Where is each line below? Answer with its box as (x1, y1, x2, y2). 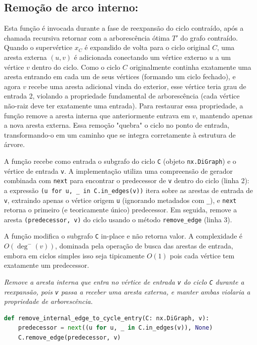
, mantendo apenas (195, 110, 253, 120)
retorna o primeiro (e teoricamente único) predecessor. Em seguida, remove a (4, 204, 237, 215)
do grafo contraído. (180, 32, 238, 43)
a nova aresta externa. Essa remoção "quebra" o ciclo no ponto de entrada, (4, 120, 229, 130)
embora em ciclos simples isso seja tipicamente (4, 250, 145, 260)
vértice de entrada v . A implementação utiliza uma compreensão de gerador (4, 165, 233, 176)
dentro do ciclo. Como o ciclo (32, 61, 121, 72)
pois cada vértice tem (170, 250, 235, 260)
